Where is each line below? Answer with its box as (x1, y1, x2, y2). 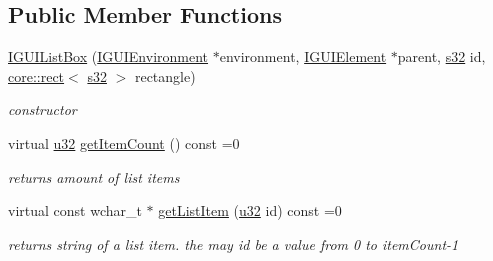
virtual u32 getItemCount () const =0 (8, 132, 240, 153)
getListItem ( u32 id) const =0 (158, 200, 342, 221)
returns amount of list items (8, 166, 180, 187)
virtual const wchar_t (8, 200, 142, 221)
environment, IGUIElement (219, 46, 387, 67)
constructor (8, 99, 77, 120)
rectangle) (134, 65, 196, 86)
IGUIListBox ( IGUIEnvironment (8, 46, 209, 67)
